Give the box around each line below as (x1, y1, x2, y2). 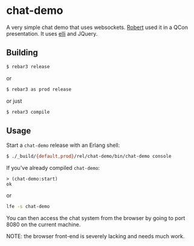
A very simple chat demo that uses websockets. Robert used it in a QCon (6, 24, 189, 31)
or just (6, 97, 22, 105)
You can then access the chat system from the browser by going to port (6, 214, 186, 221)
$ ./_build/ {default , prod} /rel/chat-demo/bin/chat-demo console (6, 154, 172, 160)
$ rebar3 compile (6, 109, 50, 115)
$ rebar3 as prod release (6, 86, 71, 92)
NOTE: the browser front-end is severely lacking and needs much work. (6, 232, 185, 239)
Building (6, 48, 38, 58)
